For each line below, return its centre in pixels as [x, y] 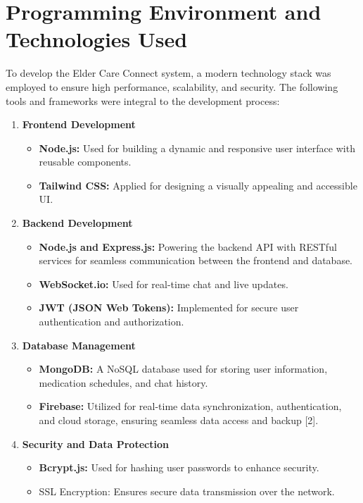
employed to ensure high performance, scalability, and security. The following [172, 86]
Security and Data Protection [95, 443]
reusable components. [85, 162]
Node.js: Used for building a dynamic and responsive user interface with [197, 148]
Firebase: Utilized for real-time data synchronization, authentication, [190, 406]
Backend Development [77, 223]
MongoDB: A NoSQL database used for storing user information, [183, 369]
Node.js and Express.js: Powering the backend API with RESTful [188, 246]
